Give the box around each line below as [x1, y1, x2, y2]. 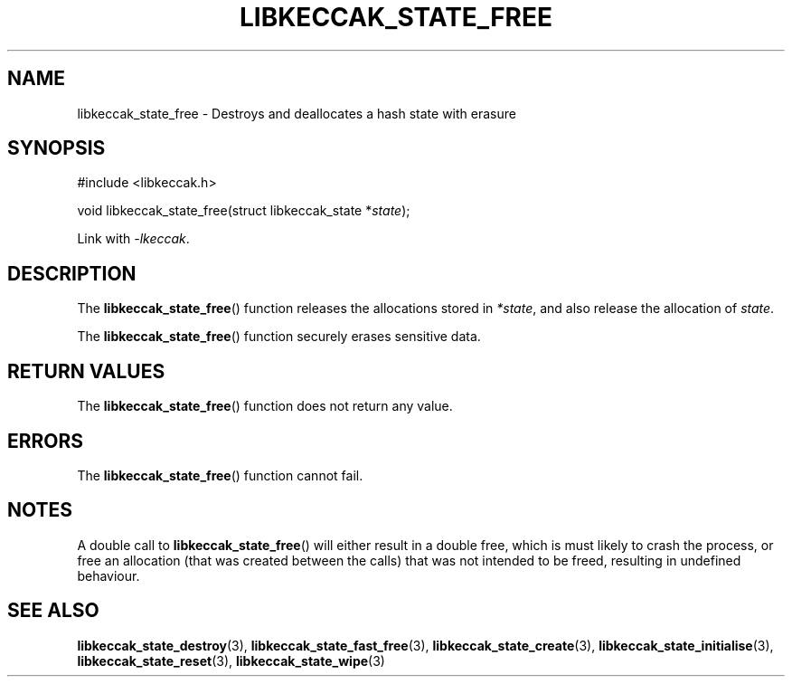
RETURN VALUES [7, 359, 165, 383]
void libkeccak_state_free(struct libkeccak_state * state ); [77, 203, 410, 219]
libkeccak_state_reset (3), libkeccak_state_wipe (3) [77, 652, 385, 669]
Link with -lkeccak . [77, 231, 190, 247]
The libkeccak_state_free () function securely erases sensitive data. [77, 328, 481, 345]
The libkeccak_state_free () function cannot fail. [77, 467, 363, 483]
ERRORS [7, 429, 84, 452]
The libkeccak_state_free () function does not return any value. [77, 398, 453, 414]
